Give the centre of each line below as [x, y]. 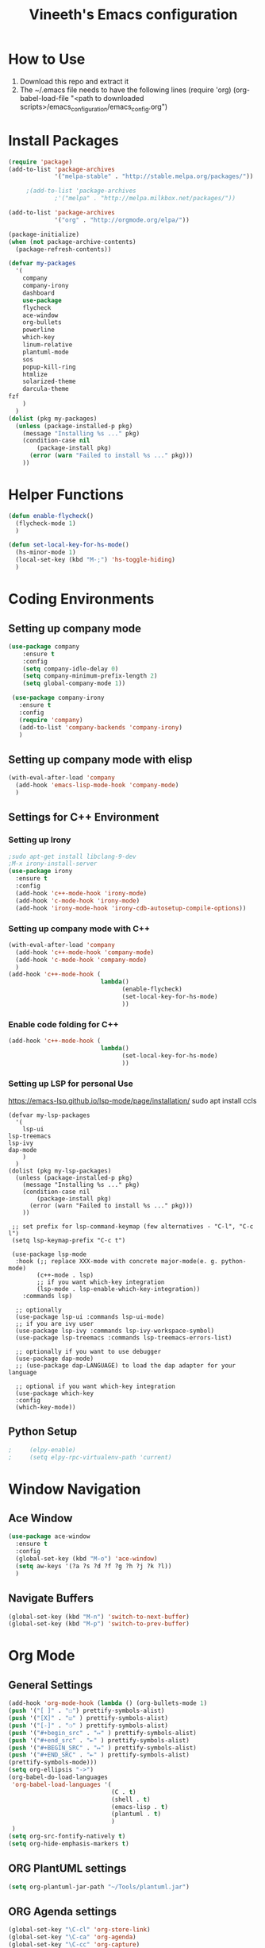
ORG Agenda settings [63, 1911]
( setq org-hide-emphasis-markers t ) [69, 1844]
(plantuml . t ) [136, 1814]
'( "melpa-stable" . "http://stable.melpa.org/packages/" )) [154, 176]
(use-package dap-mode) [54, 1359]
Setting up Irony [40, 840]
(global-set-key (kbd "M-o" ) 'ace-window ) [86, 1559]
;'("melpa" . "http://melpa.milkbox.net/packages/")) [145, 199]
